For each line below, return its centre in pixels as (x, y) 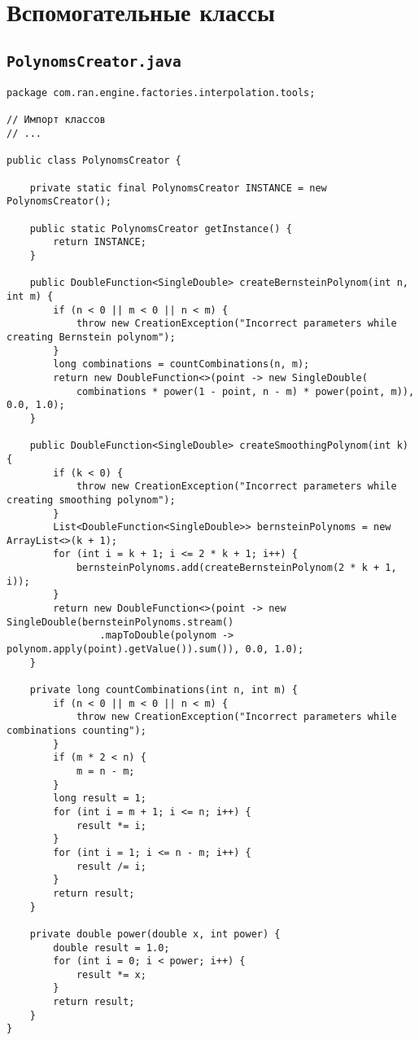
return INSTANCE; (100, 242)
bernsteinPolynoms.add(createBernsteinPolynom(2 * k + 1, (236, 568)
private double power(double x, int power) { (155, 934)
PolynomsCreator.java (94, 61)
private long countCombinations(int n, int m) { (164, 690)
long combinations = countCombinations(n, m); (181, 364)
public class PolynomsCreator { (94, 161)
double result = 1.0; (111, 948)
